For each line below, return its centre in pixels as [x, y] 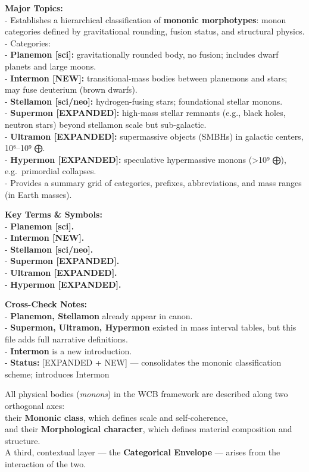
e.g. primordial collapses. [51, 171]
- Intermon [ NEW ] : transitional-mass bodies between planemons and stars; [146, 78]
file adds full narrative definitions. [66, 339]
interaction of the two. [46, 463]
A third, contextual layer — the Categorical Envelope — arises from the [143, 452]
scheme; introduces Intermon [57, 374]
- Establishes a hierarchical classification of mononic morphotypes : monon [146, 19]
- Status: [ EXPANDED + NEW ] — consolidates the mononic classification [143, 362]
